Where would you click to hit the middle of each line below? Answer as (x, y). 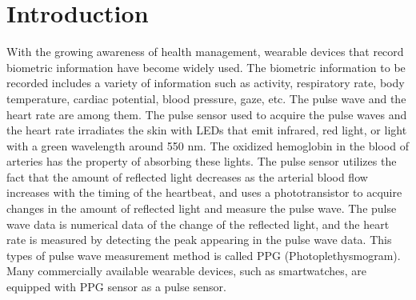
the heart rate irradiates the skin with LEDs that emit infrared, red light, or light (207, 130)
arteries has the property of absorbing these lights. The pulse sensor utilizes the (202, 161)
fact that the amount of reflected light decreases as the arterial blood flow (187, 176)
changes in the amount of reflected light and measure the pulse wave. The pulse (202, 208)
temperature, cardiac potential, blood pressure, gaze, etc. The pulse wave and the (206, 98)
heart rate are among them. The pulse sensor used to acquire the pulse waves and (207, 114)
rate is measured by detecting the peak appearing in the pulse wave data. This (199, 240)
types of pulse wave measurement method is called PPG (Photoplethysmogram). (204, 255)
